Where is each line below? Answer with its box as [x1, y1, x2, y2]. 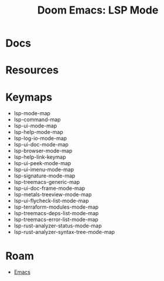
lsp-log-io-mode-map [13, 135, 67, 142]
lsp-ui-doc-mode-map [13, 141, 69, 148]
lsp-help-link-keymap [13, 153, 66, 160]
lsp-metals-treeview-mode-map [13, 191, 92, 198]
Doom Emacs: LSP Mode [37, 4, 159, 17]
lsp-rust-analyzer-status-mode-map [13, 222, 102, 229]
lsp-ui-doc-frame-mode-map [13, 185, 86, 192]
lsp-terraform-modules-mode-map [13, 203, 99, 210]
